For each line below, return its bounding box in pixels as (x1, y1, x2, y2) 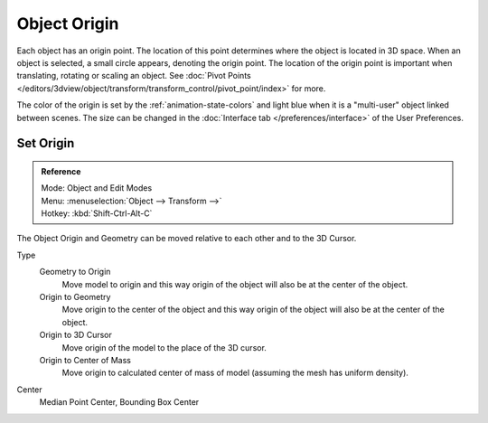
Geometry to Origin (39, 267, 111, 277)
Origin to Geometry (39, 292, 111, 303)
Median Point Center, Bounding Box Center (39, 397, 200, 408)
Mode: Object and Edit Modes (41, 183, 153, 193)
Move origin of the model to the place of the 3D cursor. (61, 342, 267, 352)
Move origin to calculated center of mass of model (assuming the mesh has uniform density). (61, 367, 408, 379)
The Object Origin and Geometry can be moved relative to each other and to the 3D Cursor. (16, 233, 357, 244)
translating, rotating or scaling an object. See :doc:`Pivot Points (16, 70, 252, 81)
